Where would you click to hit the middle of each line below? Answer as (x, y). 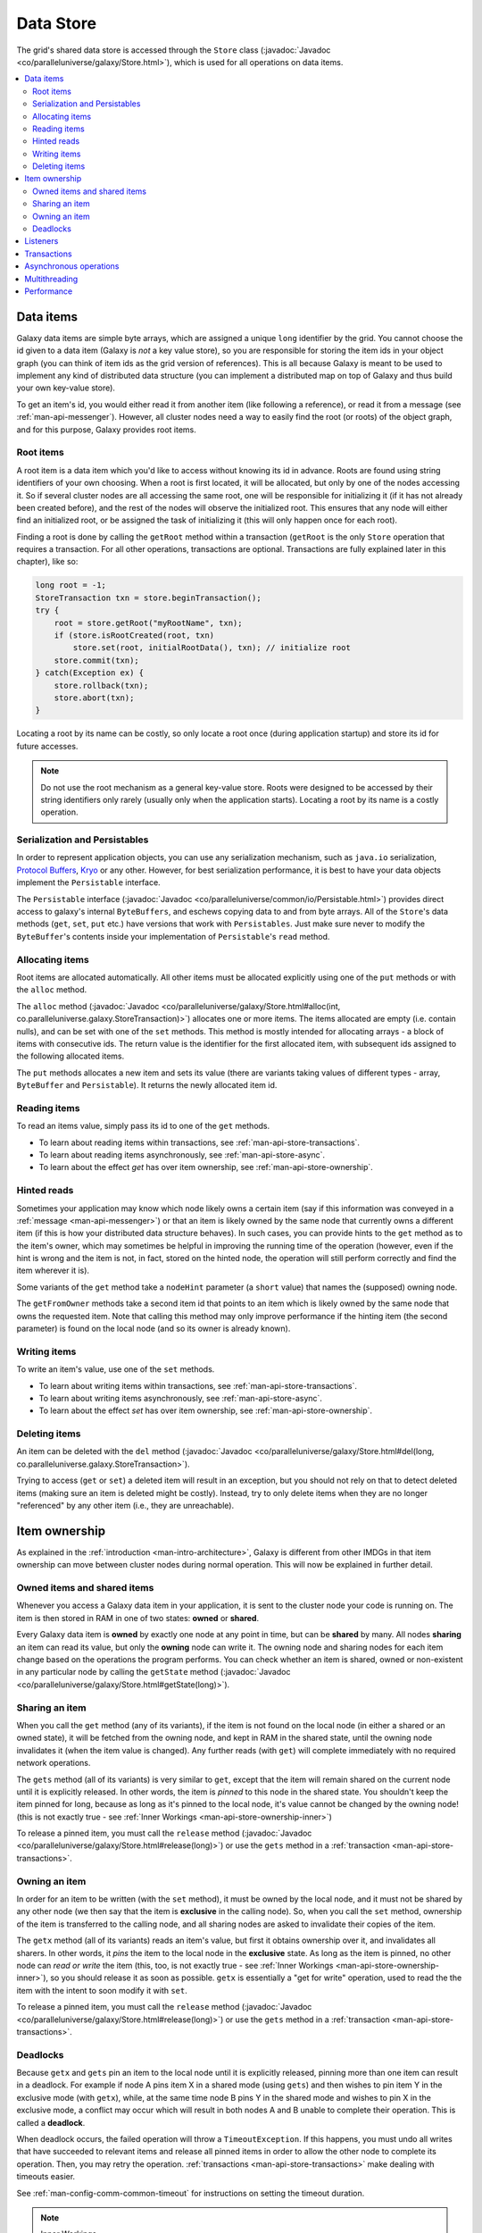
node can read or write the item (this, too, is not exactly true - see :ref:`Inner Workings (175, 1965)
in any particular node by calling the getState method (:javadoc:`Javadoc (154, 1672)
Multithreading (51, 279)
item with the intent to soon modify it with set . (102, 1990)
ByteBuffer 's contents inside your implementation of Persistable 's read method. (173, 936)
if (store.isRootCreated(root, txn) (134, 636)
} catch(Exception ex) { (90, 673)
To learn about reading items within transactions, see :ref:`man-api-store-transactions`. (199, 1142)
